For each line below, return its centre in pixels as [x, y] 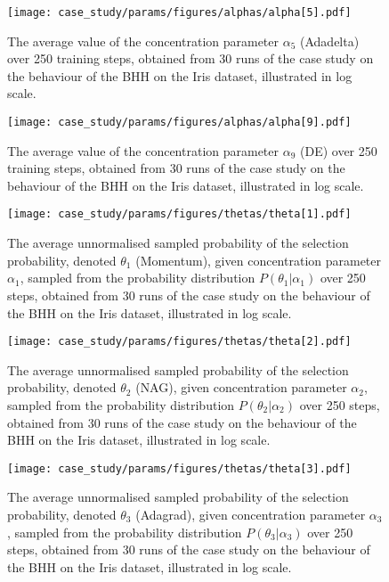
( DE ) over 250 [339, 150]
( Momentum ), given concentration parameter [259, 260]
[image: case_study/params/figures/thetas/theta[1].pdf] [179, 214]
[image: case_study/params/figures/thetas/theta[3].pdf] [179, 468]
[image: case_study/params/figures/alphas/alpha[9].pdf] [179, 123]
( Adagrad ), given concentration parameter [251, 514]
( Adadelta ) [330, 41]
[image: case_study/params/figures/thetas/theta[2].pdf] [179, 342]
